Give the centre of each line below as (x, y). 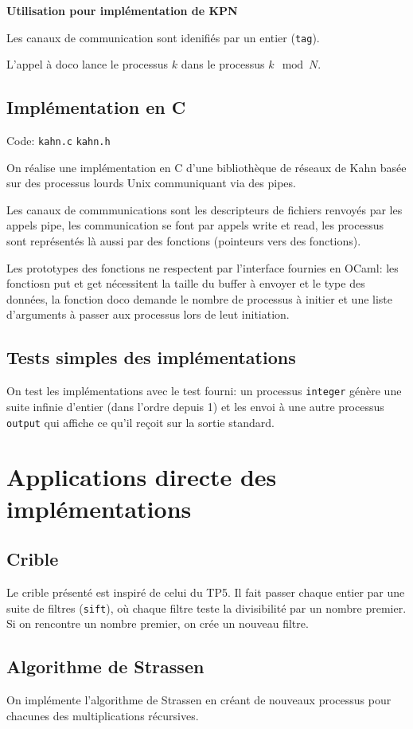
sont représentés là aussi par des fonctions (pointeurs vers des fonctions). (184, 241)
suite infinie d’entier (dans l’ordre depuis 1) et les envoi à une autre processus (195, 406)
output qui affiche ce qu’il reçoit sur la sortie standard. (140, 422)
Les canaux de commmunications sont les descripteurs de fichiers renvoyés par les (205, 209)
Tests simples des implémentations (151, 357)
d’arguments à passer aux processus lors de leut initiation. (148, 314)
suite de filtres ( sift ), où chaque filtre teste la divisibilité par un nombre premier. (206, 607)
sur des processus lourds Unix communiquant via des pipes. (151, 183)
